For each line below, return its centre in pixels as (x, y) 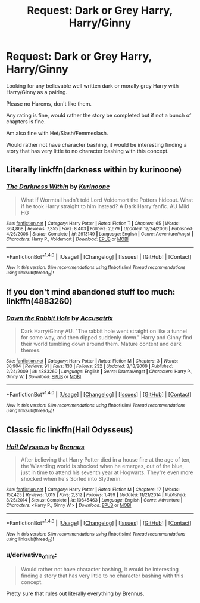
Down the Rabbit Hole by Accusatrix (60, 318)
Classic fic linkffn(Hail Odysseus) (70, 430)
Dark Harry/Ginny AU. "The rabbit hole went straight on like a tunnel (104, 331)
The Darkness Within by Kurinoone (58, 187)
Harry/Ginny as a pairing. (37, 92)
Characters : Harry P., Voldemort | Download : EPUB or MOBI (68, 239)
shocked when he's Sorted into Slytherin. (71, 478)
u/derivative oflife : (32, 556)
